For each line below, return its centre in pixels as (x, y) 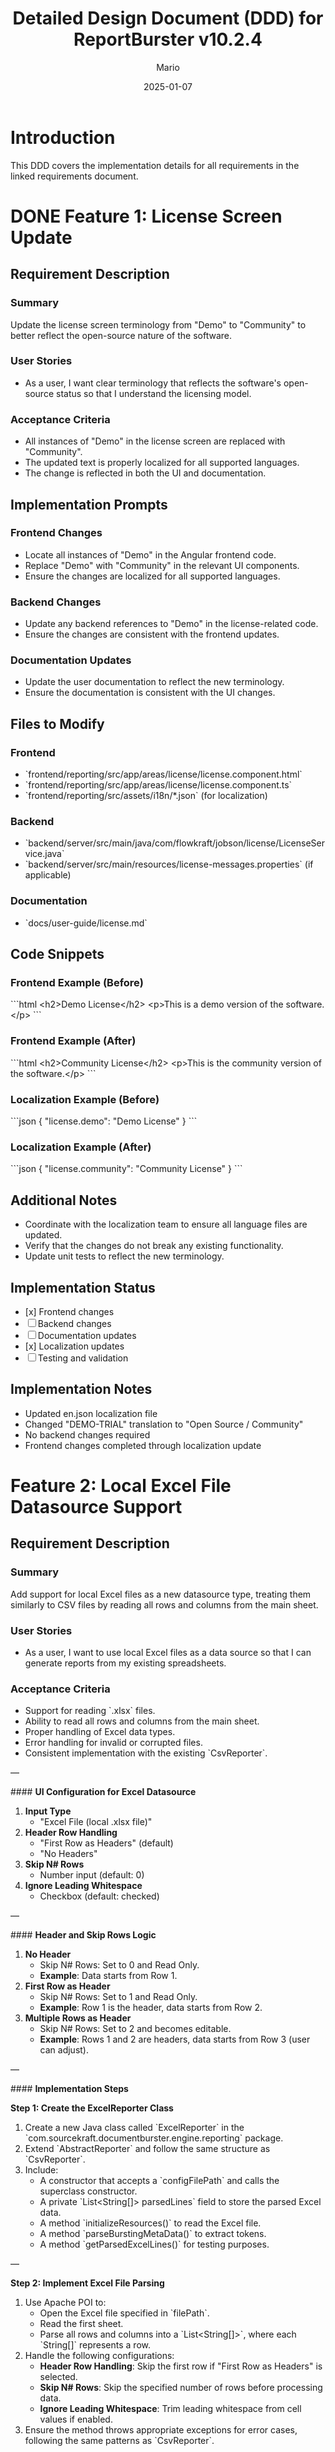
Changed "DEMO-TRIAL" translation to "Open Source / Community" (164, 1424)
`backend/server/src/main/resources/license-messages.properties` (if (169, 864)
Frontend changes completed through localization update (143, 1445)
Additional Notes (64, 1200)
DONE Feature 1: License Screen (146, 216)
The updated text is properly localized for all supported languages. (162, 463)
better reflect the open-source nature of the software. (121, 335)
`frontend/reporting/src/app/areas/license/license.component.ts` (158, 785)
